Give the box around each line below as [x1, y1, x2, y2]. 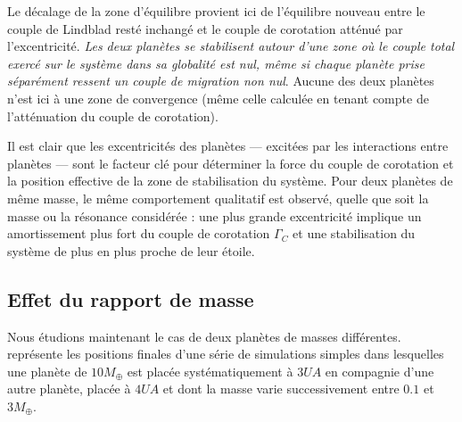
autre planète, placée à [7, 379, 131, 398]
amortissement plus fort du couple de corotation [7, 224, 270, 243]
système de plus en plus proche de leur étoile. [7, 241, 255, 260]
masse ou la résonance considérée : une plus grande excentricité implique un [7, 206, 422, 225]
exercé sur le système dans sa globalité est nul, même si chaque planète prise [7, 54, 425, 72]
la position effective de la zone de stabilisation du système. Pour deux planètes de [7, 171, 453, 190]
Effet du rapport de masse [7, 285, 254, 312]
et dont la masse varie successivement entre [162, 379, 400, 398]
